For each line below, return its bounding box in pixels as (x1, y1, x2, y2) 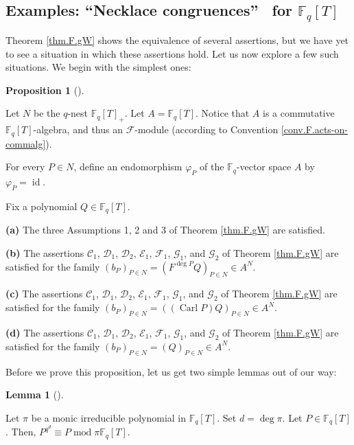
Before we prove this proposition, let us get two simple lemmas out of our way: (5, 364, 337, 378)
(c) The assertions (5, 286, 83, 301)
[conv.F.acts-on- (281, 122, 348, 137)
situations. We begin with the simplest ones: (5, 60, 191, 74)
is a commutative (263, 106, 335, 120)
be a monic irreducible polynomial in (31, 410, 186, 424)
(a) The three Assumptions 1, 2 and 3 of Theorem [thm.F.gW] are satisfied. (5, 223, 325, 237)
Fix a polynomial (5, 198, 78, 213)
